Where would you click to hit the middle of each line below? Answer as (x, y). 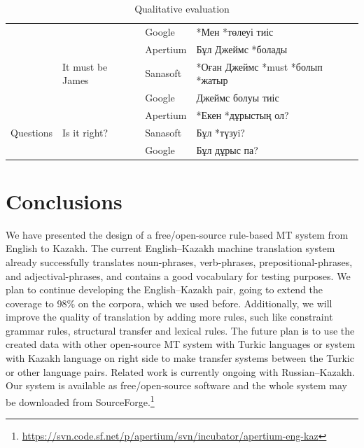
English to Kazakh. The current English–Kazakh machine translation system (170, 248)
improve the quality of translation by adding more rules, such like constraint (169, 317)
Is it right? (85, 132)
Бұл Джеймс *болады (242, 49)
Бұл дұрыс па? (227, 149)
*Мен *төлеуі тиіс (235, 31)
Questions (32, 132)
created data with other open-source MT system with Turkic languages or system (181, 344)
